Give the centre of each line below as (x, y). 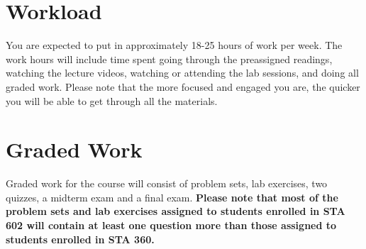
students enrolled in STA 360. (80, 239)
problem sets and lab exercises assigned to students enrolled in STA (176, 211)
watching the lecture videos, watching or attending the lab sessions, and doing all (182, 73)
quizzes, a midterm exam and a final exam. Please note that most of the (172, 197)
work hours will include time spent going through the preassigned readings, (169, 59)
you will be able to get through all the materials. (112, 100)
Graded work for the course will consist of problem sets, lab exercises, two (167, 183)
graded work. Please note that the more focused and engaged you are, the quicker (183, 86)
